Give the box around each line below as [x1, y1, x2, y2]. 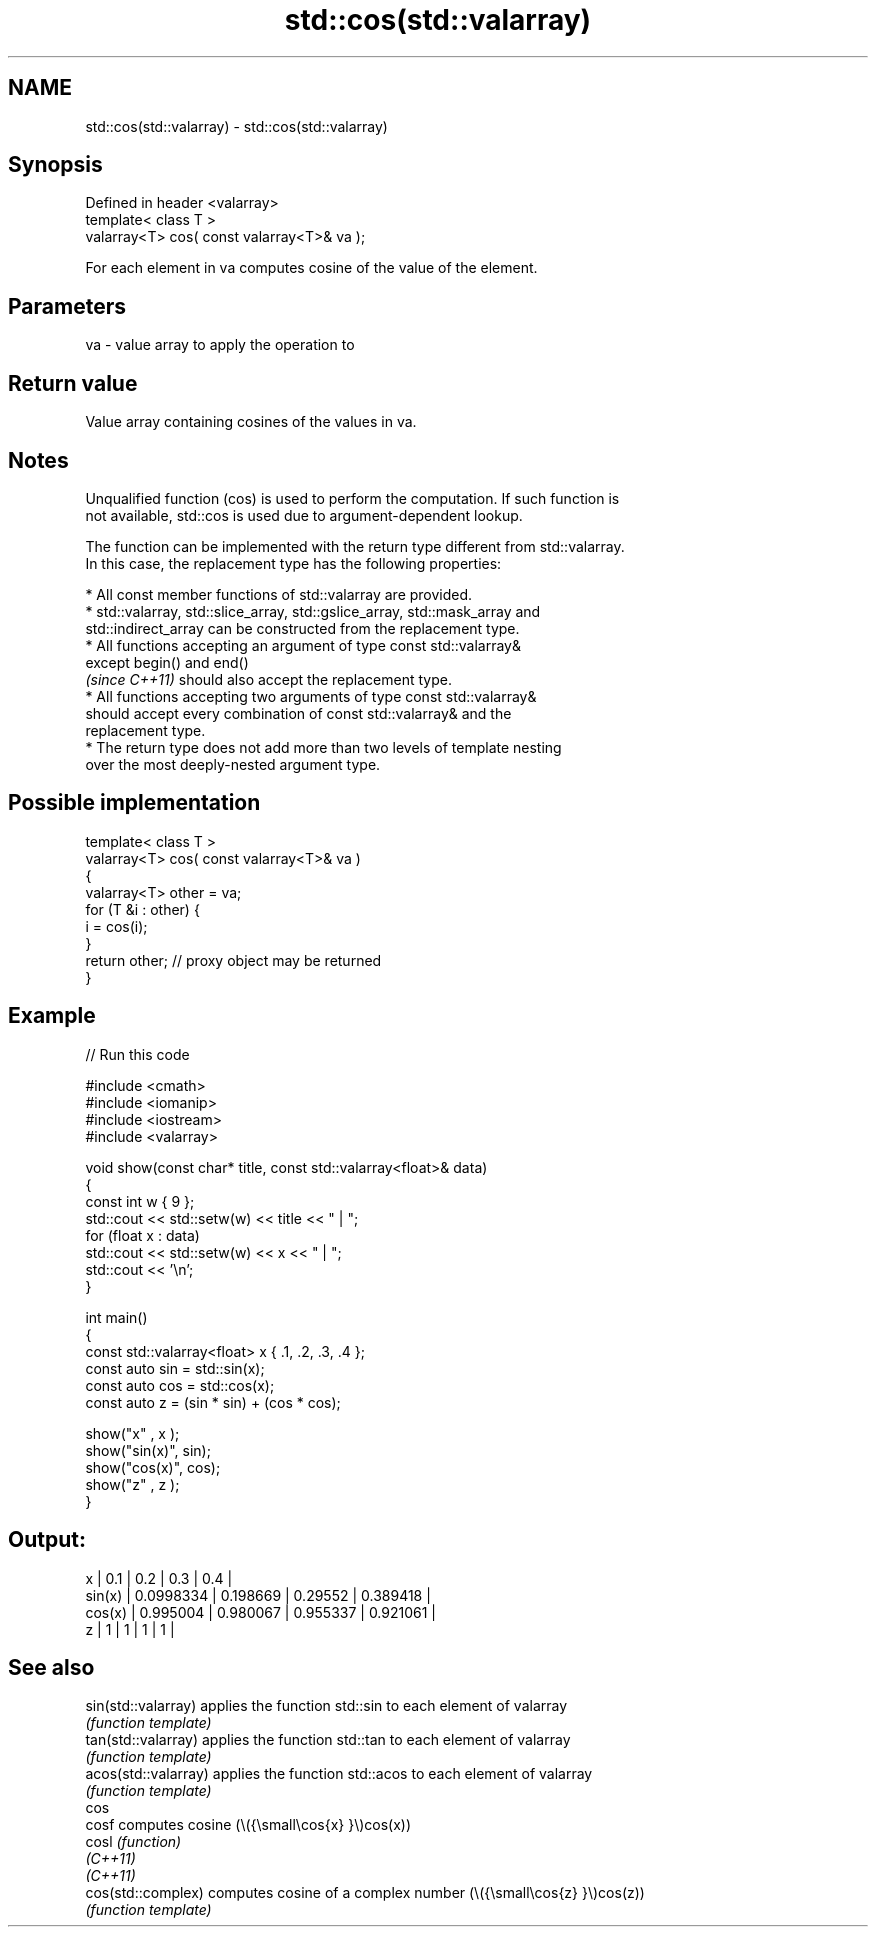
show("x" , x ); [85, 1424, 180, 1442]
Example [8, 1003, 96, 1029]
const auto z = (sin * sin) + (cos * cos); [85, 1393, 341, 1411]
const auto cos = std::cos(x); [85, 1376, 275, 1394]
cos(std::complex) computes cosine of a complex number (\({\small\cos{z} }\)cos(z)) [85, 1884, 645, 1902]
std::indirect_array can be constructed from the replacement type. [85, 619, 520, 637]
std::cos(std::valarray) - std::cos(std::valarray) [85, 117, 388, 135]
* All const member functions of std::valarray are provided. [85, 585, 473, 603]
